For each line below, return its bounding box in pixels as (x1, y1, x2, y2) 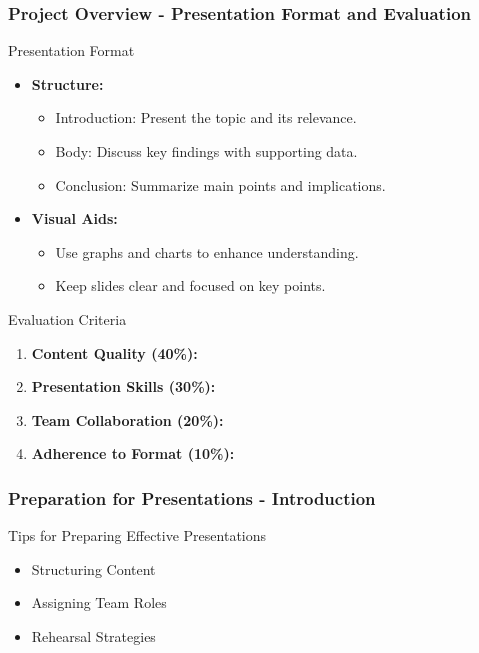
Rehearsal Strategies (31, 625, 156, 646)
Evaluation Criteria (8, 308, 127, 329)
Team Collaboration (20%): (31, 409, 224, 430)
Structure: (31, 73, 104, 94)
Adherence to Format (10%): (31, 443, 235, 464)
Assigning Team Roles (31, 592, 167, 613)
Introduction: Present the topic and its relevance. (55, 107, 357, 128)
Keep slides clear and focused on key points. (55, 275, 326, 296)
